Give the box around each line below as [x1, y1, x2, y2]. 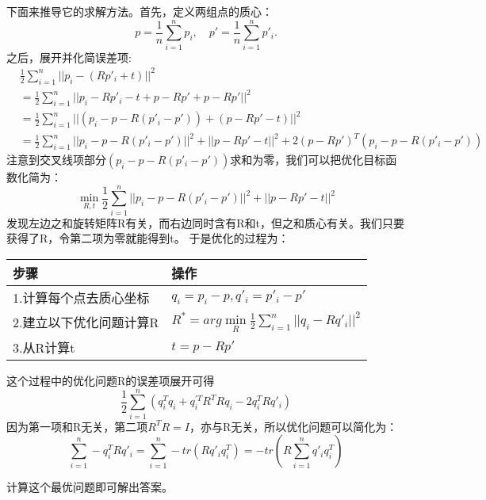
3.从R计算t [13, 338, 75, 357]
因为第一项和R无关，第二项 [6, 418, 148, 434]
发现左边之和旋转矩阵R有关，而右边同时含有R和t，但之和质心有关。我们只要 [6, 214, 405, 231]
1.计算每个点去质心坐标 [13, 288, 150, 307]
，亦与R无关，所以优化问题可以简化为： [189, 418, 398, 434]
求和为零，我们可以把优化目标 [230, 151, 386, 168]
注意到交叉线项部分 [6, 151, 106, 168]
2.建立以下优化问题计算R [13, 313, 159, 332]
